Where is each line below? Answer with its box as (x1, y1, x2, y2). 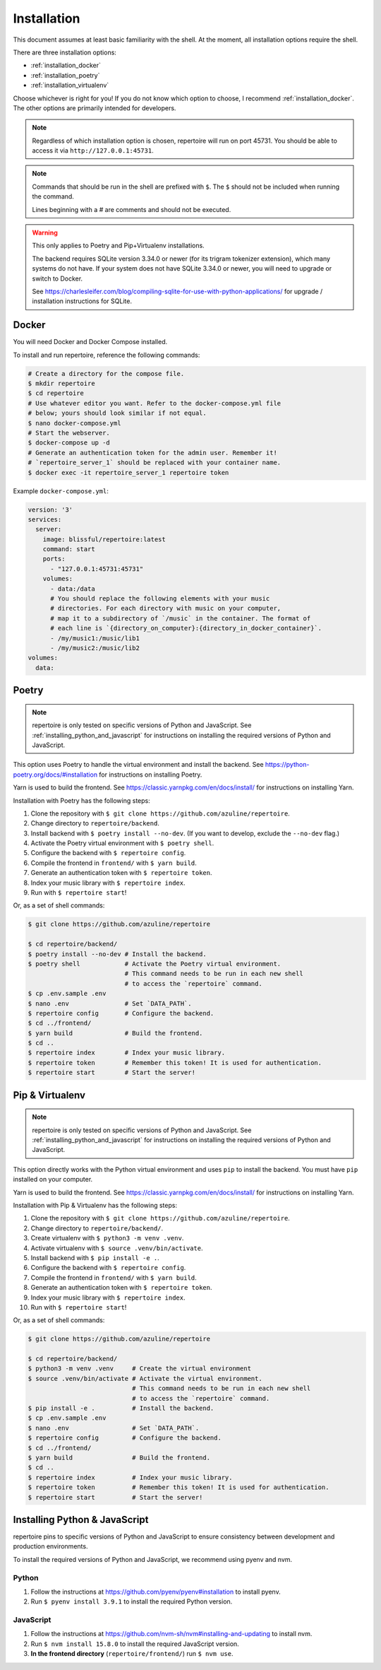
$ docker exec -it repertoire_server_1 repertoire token (28, 469, 229, 476)
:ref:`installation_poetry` (30, 71, 100, 79)
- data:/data (50, 584, 95, 593)
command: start (42, 545, 95, 553)
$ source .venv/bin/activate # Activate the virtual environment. (28, 1375, 262, 1382)
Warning (32, 228, 58, 237)
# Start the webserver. (28, 428, 111, 437)
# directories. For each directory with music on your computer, (50, 604, 282, 613)
